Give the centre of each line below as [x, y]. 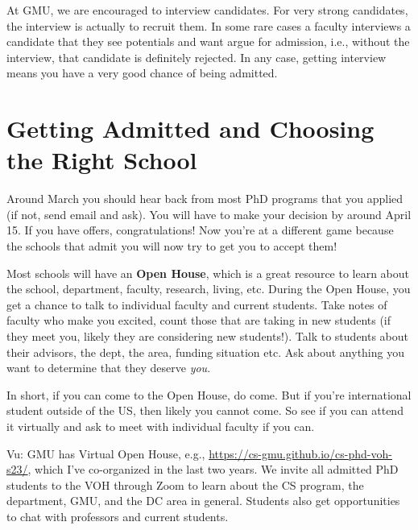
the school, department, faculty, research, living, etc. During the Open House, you [209, 289]
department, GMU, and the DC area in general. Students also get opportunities [203, 501]
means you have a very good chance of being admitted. [142, 73]
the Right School [102, 160]
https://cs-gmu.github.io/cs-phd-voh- [300, 453]
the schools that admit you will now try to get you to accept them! [172, 246]
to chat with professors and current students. [118, 516]
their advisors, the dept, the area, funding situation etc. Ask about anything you [205, 352]
